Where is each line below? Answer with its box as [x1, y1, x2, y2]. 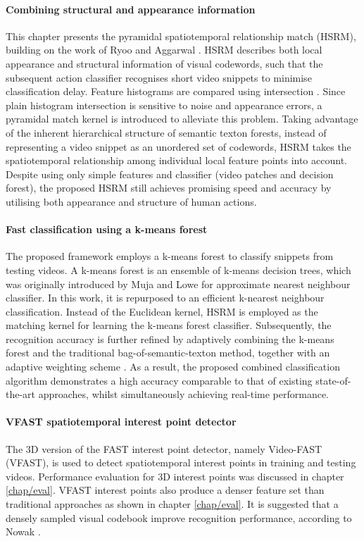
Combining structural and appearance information [6, 1, 256, 16]
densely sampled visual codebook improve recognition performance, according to [6, 510, 352, 525]
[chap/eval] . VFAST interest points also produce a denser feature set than [6, 483, 325, 497]
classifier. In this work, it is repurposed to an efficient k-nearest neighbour [6, 290, 325, 305]
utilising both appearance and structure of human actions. [6, 194, 257, 209]
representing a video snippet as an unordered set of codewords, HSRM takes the [6, 139, 351, 154]
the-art [6, 387, 36, 402]
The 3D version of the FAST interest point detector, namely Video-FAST [6, 441, 322, 456]
